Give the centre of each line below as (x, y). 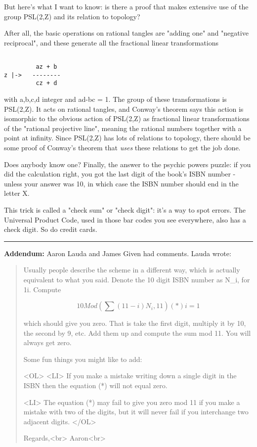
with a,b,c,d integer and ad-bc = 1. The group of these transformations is (115, 99)
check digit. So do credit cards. (51, 229)
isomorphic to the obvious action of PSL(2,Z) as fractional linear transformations (127, 118)
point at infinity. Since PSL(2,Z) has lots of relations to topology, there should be (127, 138)
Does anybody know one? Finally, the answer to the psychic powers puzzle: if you (128, 164)
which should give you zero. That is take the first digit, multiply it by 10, (135, 323)
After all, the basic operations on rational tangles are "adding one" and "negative (126, 33)
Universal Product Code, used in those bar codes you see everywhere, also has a (125, 219)
